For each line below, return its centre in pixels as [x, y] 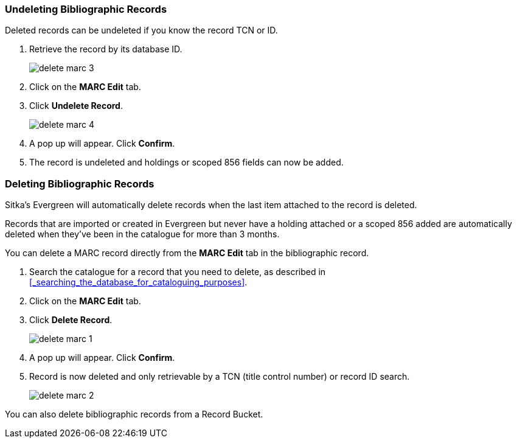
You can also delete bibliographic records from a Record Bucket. [134, 414]
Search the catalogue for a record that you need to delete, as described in [178, 272]
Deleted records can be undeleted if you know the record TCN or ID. [141, 30]
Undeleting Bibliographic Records [86, 9]
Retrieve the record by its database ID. [106, 49]
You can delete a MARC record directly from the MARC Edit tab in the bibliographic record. [187, 253]
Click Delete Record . [71, 320]
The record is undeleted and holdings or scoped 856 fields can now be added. [186, 162]
